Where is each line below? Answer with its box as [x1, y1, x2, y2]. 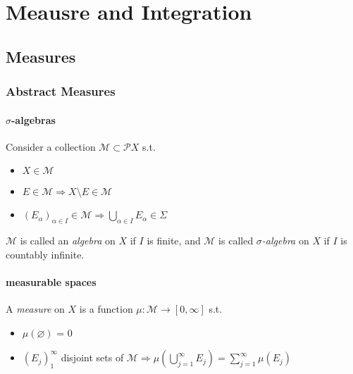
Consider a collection [6, 139, 96, 154]
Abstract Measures [6, 82, 116, 100]
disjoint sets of [61, 350, 124, 365]
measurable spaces [6, 274, 97, 289]
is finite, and [147, 233, 201, 248]
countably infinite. [6, 247, 85, 261]
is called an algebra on [20, 233, 116, 248]
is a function [79, 301, 133, 316]
